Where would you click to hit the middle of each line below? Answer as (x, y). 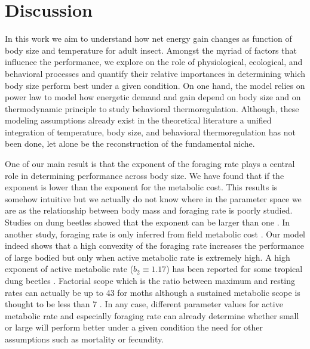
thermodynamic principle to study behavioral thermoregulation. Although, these (152, 108)
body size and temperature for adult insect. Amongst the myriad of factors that (151, 50)
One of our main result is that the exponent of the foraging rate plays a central (150, 164)
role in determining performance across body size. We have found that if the (145, 175)
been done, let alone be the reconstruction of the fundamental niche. (130, 143)
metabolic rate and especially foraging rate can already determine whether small (152, 315)
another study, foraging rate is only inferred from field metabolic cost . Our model (155, 234)
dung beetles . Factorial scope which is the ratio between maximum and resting (150, 280)
